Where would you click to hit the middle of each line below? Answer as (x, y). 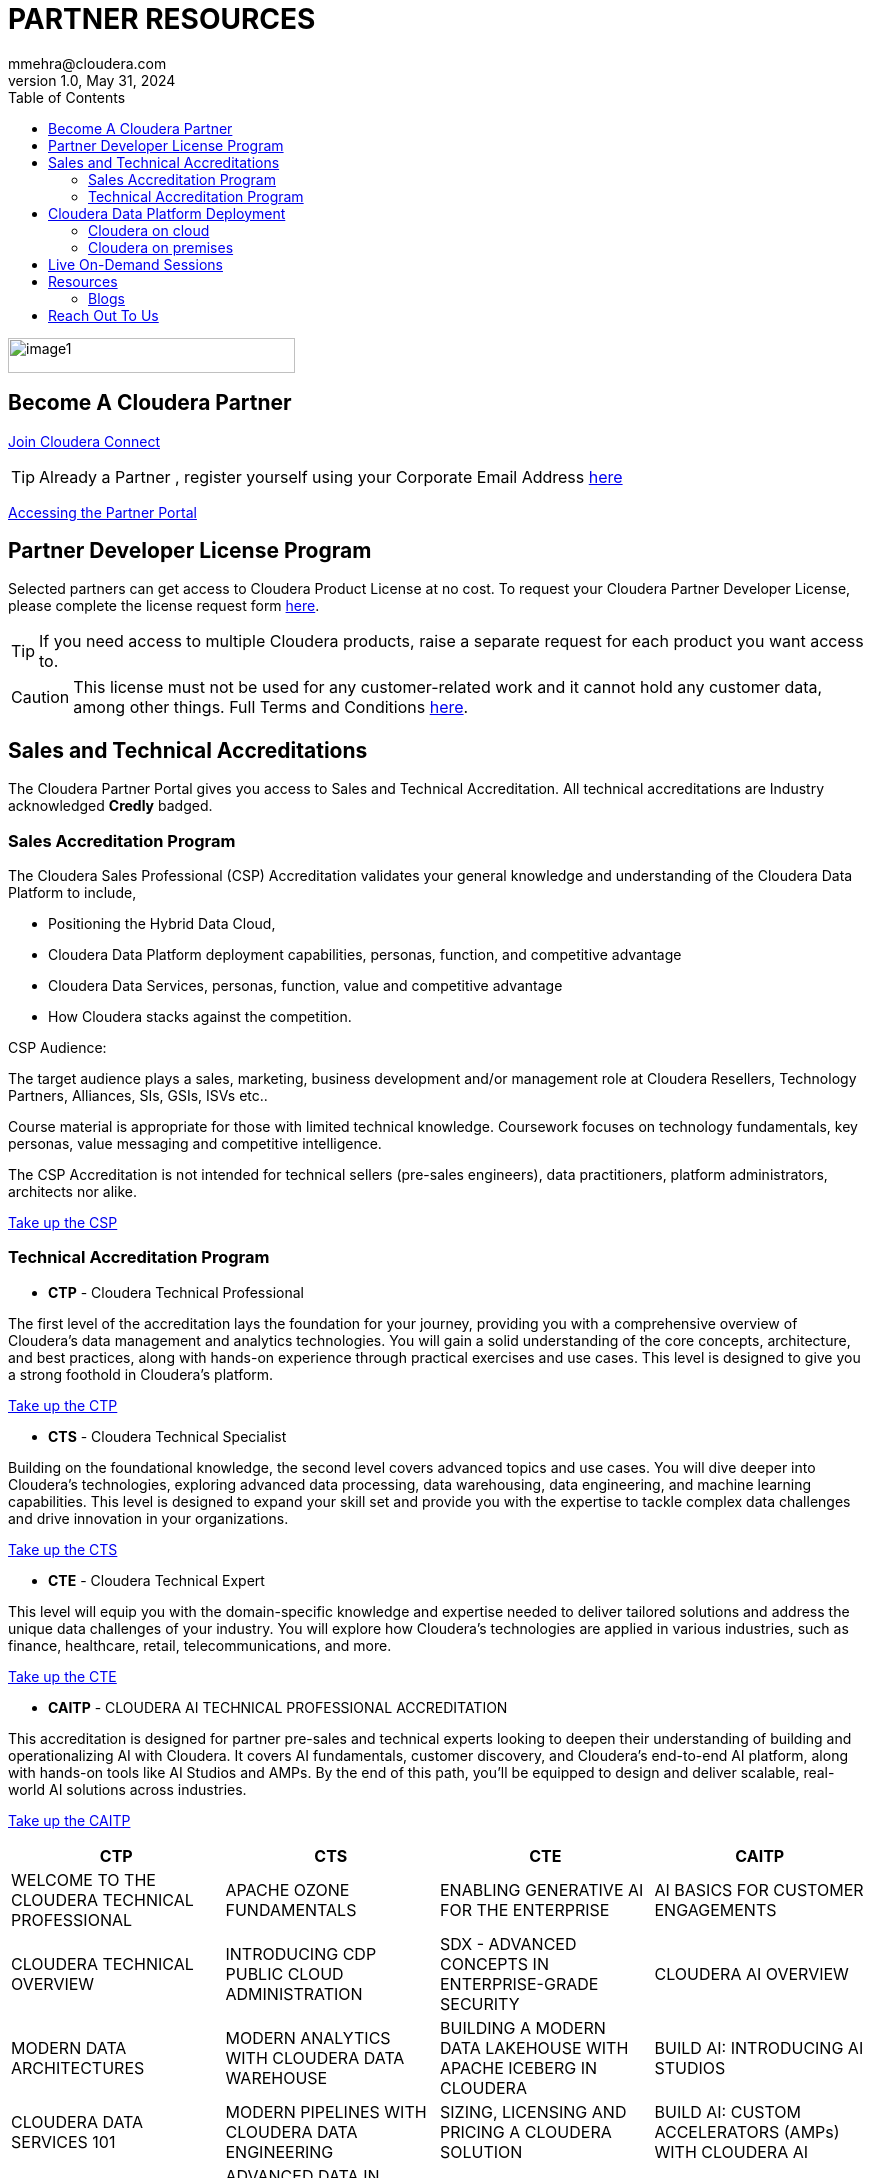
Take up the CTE (62, 1676)
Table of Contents (67, 97)
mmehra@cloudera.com (87, 63)
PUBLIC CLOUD (284, 1973)
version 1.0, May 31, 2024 (92, 80)
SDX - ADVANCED (508, 1943)
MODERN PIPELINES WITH (326, 2111)
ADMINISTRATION (294, 1993)
